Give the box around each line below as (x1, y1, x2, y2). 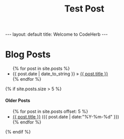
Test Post (64, 3, 104, 15)
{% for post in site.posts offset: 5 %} (12, 108, 88, 114)
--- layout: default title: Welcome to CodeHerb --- (5, 31, 108, 38)
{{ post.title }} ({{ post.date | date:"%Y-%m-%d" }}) (12, 114, 119, 120)
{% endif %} (5, 129, 31, 135)
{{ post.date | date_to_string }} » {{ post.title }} (12, 71, 108, 77)
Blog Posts (5, 49, 51, 60)
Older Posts (5, 97, 31, 103)
